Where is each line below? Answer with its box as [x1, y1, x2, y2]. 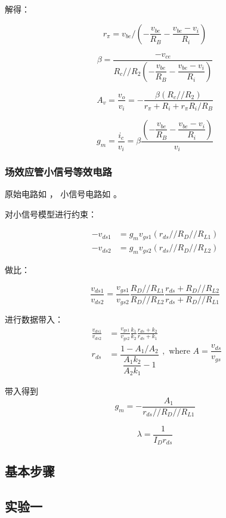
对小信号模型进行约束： [5, 207, 97, 220]
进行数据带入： [5, 313, 63, 326]
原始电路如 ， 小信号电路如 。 [5, 188, 122, 200]
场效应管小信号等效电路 [5, 164, 112, 179]
